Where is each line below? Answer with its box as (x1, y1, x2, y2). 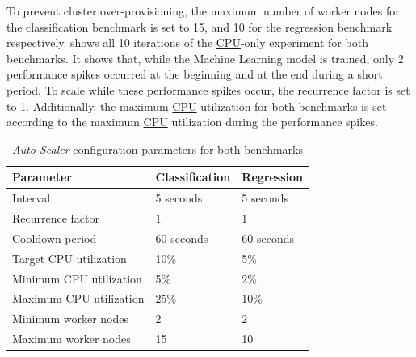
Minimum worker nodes (12, 310, 129, 327)
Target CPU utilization (12, 249, 127, 266)
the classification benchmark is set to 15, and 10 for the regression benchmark (6, 18, 393, 35)
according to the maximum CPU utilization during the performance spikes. (6, 113, 378, 130)
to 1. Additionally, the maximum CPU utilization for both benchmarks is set (6, 97, 387, 114)
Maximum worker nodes (12, 330, 131, 347)
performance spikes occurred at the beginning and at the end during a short (6, 66, 383, 83)
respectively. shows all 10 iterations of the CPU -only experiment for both (6, 34, 368, 51)
